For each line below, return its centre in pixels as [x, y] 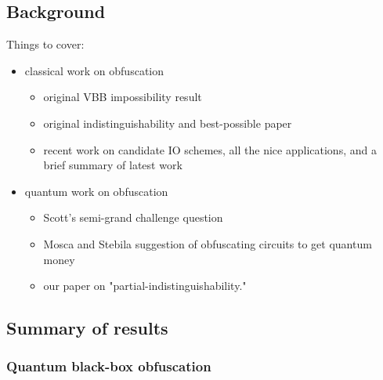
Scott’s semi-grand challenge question [133, 217]
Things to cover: [45, 44]
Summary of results [87, 328]
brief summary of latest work [113, 165]
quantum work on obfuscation [96, 191]
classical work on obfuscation [94, 70]
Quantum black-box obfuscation [109, 366]
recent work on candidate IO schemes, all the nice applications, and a [210, 149]
